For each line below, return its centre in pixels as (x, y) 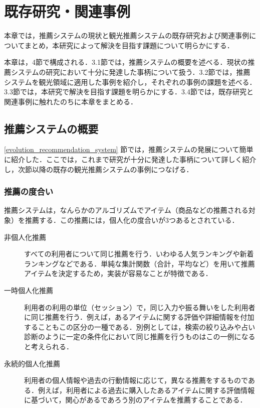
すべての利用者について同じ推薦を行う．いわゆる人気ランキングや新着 (139, 254)
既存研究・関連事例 (67, 11)
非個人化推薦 (25, 237)
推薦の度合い (29, 191)
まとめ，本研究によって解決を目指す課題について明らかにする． (129, 45)
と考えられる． (49, 347)
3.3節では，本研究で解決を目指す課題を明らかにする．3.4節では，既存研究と (129, 92)
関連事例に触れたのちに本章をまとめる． (71, 101)
